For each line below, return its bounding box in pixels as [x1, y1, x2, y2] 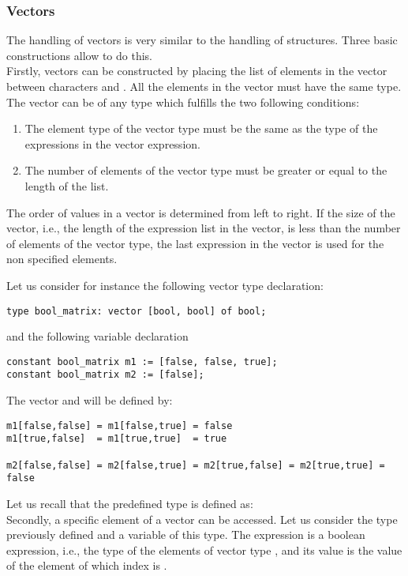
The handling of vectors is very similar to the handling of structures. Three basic [6, 32, 398, 48]
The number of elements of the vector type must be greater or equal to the [24, 162, 387, 179]
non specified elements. [6, 250, 118, 267]
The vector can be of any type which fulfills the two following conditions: [6, 93, 360, 110]
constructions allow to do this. [6, 47, 152, 63]
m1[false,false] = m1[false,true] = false [6, 420, 233, 431]
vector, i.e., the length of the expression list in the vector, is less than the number [6, 220, 401, 236]
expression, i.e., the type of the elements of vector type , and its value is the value [6, 541, 402, 558]
